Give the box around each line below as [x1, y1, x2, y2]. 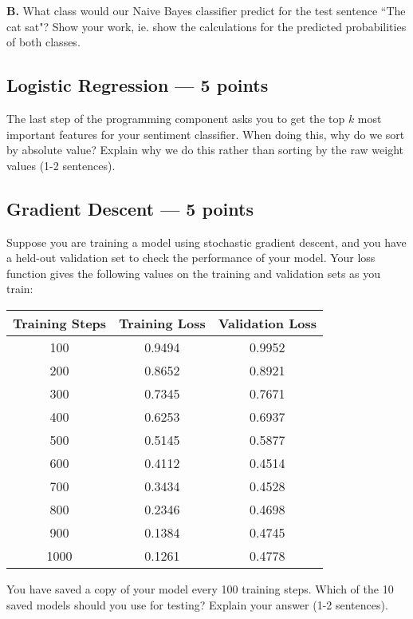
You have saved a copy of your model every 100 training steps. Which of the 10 [6, 580, 394, 597]
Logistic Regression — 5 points [6, 73, 269, 97]
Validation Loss [218, 313, 317, 332]
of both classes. [6, 34, 81, 50]
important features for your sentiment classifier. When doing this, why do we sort [6, 125, 405, 142]
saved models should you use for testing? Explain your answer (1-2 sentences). [6, 596, 388, 613]
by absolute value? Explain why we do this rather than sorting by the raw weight [6, 141, 403, 158]
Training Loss [119, 313, 206, 332]
